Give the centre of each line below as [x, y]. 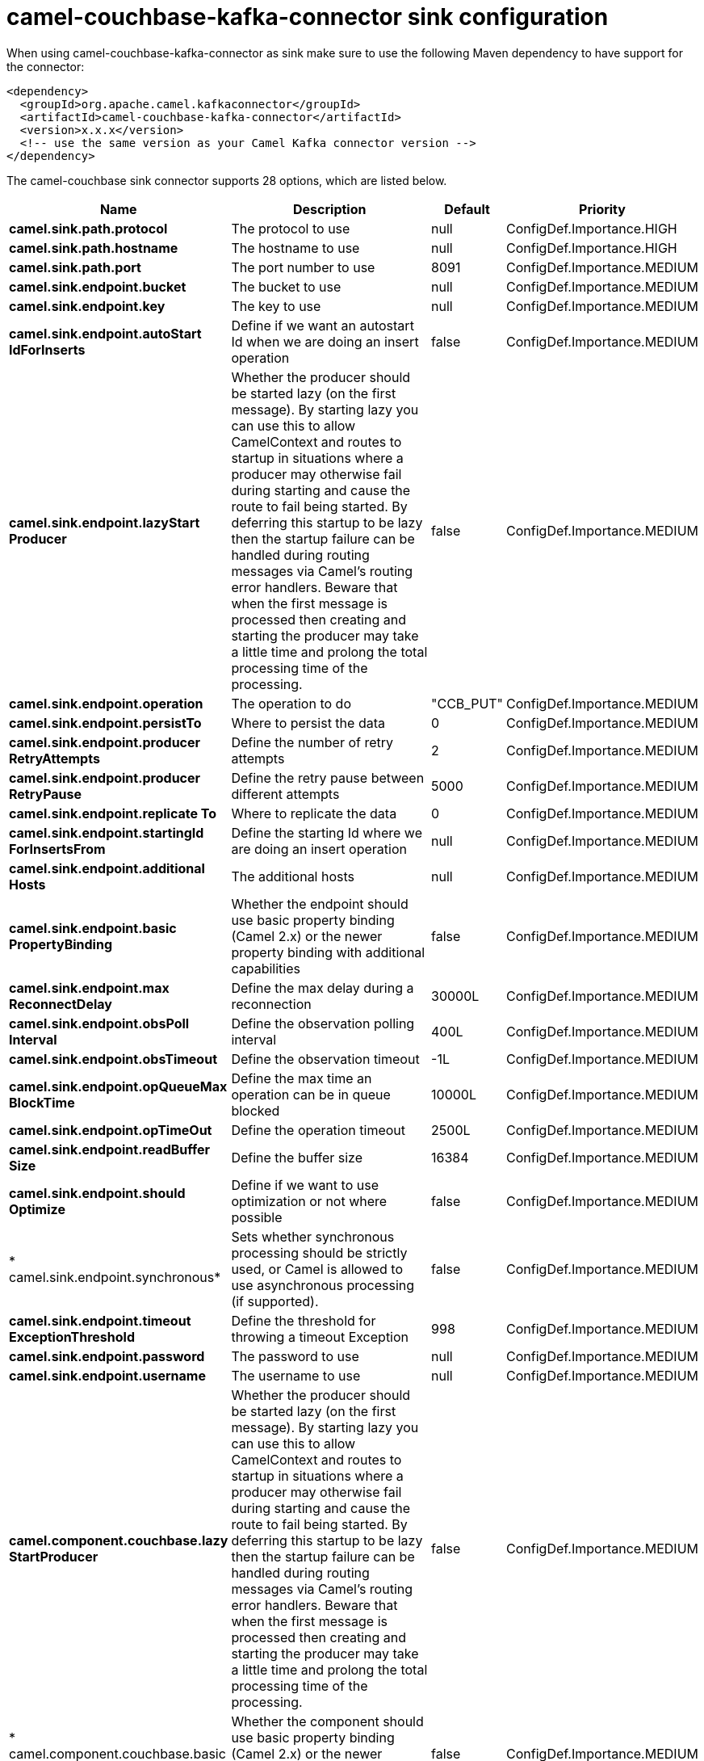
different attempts [285, 794]
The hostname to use [295, 248]
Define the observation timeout [325, 1059]
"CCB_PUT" [467, 703]
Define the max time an [302, 1078]
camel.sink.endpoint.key [87, 306]
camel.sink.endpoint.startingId [107, 832]
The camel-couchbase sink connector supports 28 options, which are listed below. [227, 180]
